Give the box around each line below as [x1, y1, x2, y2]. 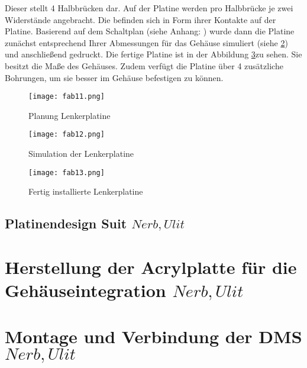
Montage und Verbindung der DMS [5, 324, 302, 348]
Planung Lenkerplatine [28, 109, 111, 121]
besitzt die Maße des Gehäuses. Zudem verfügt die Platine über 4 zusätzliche [5, 59, 283, 72]
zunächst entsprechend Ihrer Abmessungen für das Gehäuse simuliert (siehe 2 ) [5, 36, 288, 49]
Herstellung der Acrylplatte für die [5, 254, 297, 279]
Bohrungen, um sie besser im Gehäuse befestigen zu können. [5, 71, 224, 83]
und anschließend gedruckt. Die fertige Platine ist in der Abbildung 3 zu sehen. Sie [5, 48, 302, 60]
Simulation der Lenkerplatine [28, 147, 134, 160]
